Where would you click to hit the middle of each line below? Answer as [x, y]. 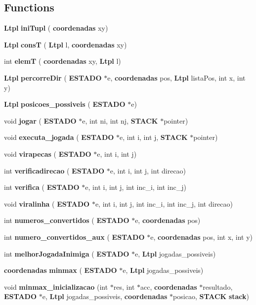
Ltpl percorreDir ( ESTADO [53, 77]
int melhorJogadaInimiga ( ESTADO [67, 253]
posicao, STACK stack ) [211, 296]
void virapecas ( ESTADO [48, 153]
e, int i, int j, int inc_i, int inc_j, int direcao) [164, 203]
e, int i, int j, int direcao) [148, 170]
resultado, [218, 286]
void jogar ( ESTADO [40, 120]
